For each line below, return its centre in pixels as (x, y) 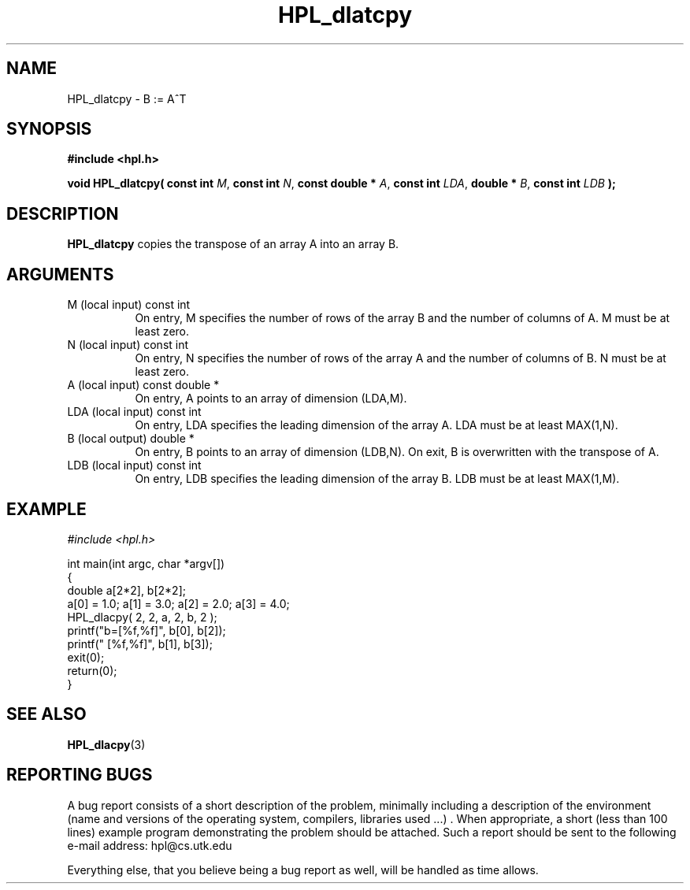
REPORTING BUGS (80, 775)
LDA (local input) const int (134, 412)
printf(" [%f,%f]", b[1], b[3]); (140, 643)
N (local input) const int (128, 345)
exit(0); (86, 657)
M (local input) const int (129, 305)
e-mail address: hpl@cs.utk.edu (150, 845)
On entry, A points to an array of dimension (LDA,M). (271, 399)
